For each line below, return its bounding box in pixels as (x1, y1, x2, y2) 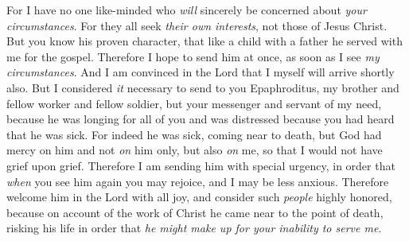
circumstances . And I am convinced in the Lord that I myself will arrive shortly (6, 64, 395, 80)
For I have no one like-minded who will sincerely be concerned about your (6, 2, 367, 17)
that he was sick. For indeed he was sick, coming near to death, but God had (6, 126, 382, 142)
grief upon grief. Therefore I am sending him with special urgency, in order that (6, 157, 395, 173)
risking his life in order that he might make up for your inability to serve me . (6, 220, 382, 236)
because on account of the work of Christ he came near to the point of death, (6, 204, 384, 220)
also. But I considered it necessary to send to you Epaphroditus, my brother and (6, 79, 399, 95)
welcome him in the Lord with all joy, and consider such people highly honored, (6, 189, 392, 205)
